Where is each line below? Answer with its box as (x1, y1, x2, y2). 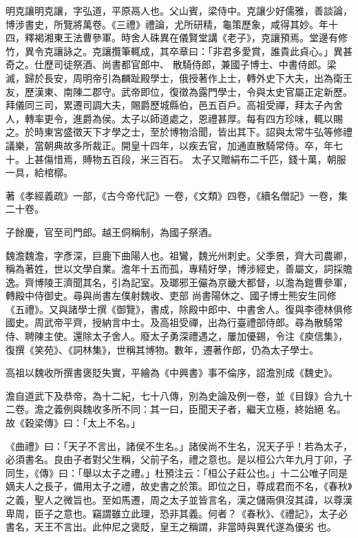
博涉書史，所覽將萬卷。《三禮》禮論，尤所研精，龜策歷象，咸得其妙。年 (6, 17, 328, 31)
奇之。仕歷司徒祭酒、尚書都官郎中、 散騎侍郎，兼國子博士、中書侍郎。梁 (6, 57, 337, 72)
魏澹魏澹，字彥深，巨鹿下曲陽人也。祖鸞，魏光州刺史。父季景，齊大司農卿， (6, 248, 352, 262)
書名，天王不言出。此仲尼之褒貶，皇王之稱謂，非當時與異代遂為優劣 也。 (6, 519, 337, 534)
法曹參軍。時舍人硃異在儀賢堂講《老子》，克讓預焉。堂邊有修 (72, 30, 348, 45)
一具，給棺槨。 (6, 165, 73, 180)
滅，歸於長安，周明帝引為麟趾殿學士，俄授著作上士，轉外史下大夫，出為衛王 (6, 70, 352, 85)
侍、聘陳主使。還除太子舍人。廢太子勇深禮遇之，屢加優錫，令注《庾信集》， (6, 329, 348, 343)
